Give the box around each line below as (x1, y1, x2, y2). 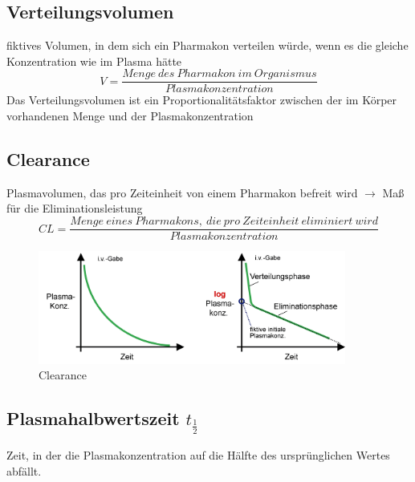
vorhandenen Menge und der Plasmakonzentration (6, 107, 254, 124)
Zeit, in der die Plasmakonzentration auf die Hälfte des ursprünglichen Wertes (6, 447, 390, 464)
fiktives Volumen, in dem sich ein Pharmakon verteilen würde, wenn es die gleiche (6, 37, 409, 54)
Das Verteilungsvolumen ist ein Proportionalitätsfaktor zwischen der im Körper (6, 91, 397, 108)
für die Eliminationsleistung (6, 200, 143, 217)
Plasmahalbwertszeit (6, 406, 180, 431)
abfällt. (6, 462, 42, 479)
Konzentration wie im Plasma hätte (6, 52, 182, 69)
